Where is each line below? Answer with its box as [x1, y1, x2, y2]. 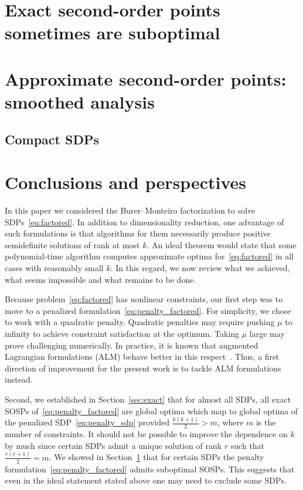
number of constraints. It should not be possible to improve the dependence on [5, 428, 288, 440]
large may [249, 327, 285, 339]
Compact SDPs [5, 130, 99, 148]
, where [217, 416, 244, 428]
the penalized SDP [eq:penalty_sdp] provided [5, 416, 169, 428]
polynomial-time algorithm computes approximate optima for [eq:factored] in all [5, 250, 294, 262]
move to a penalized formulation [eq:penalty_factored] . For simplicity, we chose [5, 304, 291, 316]
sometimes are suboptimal [5, 21, 220, 45]
